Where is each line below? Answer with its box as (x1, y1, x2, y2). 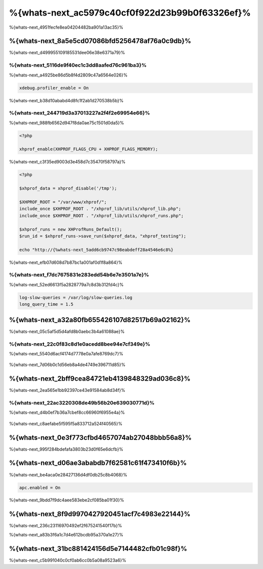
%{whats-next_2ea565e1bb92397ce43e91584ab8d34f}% (9, 387, 126, 393)
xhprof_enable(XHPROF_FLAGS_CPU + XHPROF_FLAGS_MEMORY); (19, 147, 158, 152)
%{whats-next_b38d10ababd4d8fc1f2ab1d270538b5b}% (9, 97, 124, 103)
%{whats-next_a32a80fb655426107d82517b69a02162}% (9, 315, 191, 324)
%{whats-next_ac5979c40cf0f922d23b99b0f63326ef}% (9, 7, 251, 18)
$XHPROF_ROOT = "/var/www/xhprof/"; (19, 200, 107, 204)
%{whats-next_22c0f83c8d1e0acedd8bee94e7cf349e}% (9, 341, 150, 348)
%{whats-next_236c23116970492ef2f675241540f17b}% (9, 523, 122, 529)
